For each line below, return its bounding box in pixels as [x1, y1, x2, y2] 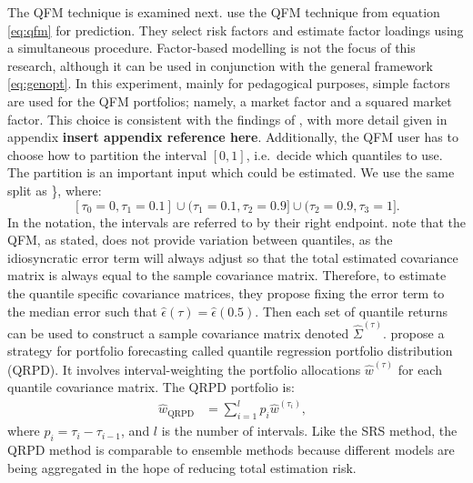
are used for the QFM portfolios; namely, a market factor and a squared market [7, 91, 452, 110]
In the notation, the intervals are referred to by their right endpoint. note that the [7, 212, 467, 231]
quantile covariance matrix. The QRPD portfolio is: [7, 377, 295, 397]
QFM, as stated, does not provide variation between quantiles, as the [7, 230, 393, 249]
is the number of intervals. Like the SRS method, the [161, 421, 458, 440]
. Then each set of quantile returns [255, 301, 448, 320]
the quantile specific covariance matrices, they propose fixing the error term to [7, 283, 445, 302]
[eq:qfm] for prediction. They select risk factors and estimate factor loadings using [7, 20, 464, 39]
